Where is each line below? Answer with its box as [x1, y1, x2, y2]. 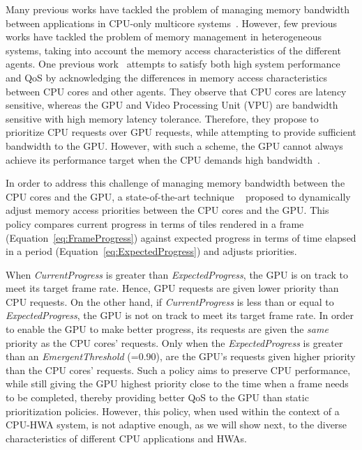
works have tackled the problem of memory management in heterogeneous [6, 29, 322, 44]
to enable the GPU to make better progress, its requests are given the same [6, 322, 329, 336]
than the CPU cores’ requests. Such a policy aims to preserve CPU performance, [6, 362, 351, 377]
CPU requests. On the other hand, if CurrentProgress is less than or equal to [6, 294, 334, 309]
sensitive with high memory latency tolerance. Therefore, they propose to [6, 111, 319, 125]
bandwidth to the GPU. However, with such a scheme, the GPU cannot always [6, 138, 343, 153]
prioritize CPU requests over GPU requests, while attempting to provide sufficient [6, 125, 356, 139]
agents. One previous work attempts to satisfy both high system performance [6, 56, 340, 71]
